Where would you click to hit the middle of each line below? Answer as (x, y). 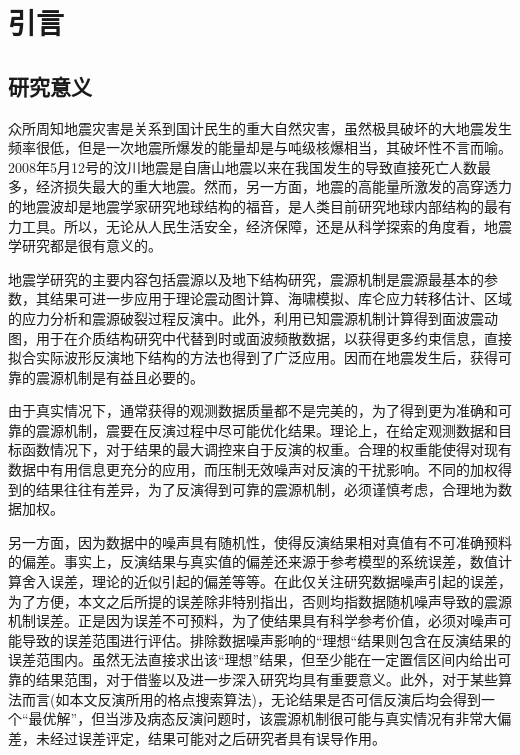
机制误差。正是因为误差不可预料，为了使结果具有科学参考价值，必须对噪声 (253, 620)
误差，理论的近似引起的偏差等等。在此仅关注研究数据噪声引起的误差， (280, 581)
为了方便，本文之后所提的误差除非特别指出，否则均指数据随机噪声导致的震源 (260, 600)
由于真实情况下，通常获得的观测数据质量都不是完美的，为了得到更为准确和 (253, 410)
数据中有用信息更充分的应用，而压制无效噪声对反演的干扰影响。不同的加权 (253, 469)
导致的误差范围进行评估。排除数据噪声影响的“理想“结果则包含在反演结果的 (266, 639)
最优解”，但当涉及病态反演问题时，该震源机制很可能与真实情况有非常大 (263, 718)
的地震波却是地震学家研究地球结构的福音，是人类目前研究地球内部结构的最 (253, 205)
